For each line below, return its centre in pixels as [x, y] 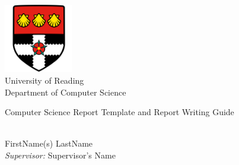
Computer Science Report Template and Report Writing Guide [120, 112]
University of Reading [44, 80]
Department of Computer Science [66, 92]
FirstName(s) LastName [49, 143]
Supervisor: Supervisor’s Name [60, 155]
